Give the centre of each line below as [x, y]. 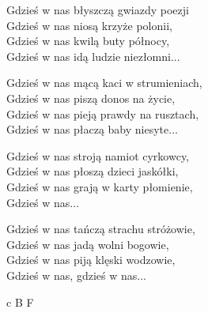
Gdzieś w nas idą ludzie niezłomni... [93, 56]
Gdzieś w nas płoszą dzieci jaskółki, [93, 171]
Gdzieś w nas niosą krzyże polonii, [89, 25]
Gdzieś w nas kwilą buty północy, [88, 41]
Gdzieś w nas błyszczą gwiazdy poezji [98, 9]
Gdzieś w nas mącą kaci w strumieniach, [104, 83]
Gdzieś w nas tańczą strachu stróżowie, [101, 229]
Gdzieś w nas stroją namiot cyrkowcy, [98, 155]
